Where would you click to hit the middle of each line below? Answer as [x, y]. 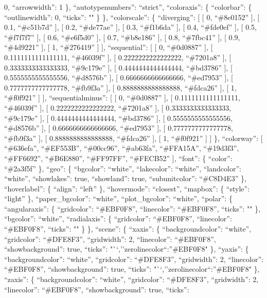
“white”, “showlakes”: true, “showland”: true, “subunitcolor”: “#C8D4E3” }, [125, 178]
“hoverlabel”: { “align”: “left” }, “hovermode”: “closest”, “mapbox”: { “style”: [127, 188]
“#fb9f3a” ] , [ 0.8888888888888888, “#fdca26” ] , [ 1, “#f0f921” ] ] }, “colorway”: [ [133, 138]
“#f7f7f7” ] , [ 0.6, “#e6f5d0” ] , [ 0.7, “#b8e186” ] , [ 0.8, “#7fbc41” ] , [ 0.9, [122, 37]
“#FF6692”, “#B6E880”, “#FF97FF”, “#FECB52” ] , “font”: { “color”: [118, 158]
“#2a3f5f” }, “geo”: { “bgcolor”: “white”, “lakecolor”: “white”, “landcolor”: [123, 168]
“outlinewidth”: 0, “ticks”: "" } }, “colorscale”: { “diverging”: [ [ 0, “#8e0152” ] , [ [132, 17]
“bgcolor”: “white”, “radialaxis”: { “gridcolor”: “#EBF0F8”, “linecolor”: [118, 218]
